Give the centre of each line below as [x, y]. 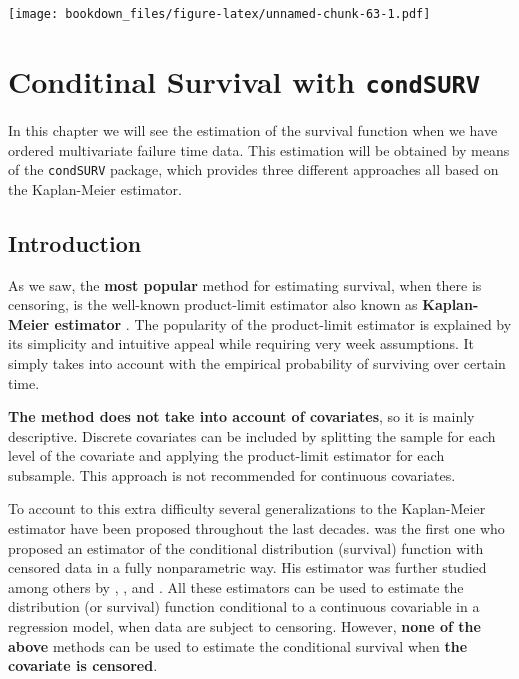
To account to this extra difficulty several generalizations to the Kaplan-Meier [247, 508]
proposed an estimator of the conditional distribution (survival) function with [246, 547]
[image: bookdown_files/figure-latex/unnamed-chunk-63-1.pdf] [219, 14]
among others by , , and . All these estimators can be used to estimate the [236, 586]
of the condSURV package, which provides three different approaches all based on [253, 169]
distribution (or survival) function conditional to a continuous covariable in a [244, 606]
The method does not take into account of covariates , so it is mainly [241, 416]
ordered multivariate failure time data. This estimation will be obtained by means [259, 149]
